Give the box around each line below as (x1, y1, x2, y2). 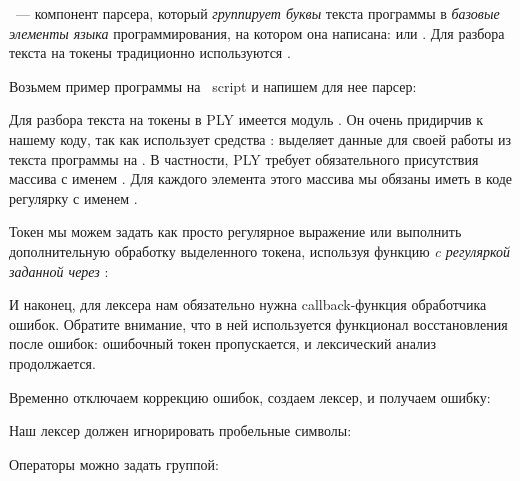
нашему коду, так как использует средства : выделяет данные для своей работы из (9, 128, 512, 149)
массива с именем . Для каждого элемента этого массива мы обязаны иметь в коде (9, 168, 513, 189)
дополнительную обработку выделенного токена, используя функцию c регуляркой (9, 240, 510, 261)
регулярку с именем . (9, 187, 138, 208)
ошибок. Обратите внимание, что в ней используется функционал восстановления (9, 313, 508, 334)
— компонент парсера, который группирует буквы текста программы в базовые (15, 3, 500, 23)
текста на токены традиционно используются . (9, 42, 291, 63)
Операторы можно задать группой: (9, 453, 219, 474)
